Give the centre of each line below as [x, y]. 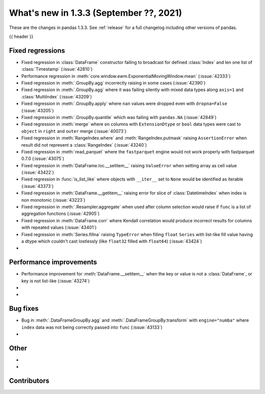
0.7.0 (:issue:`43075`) [43, 159]
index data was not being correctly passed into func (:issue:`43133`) [92, 327]
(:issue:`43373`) [38, 186]
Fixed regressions [37, 50]
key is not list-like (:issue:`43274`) [56, 281]
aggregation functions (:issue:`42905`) [61, 213]
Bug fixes [24, 309]
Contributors [29, 381]
